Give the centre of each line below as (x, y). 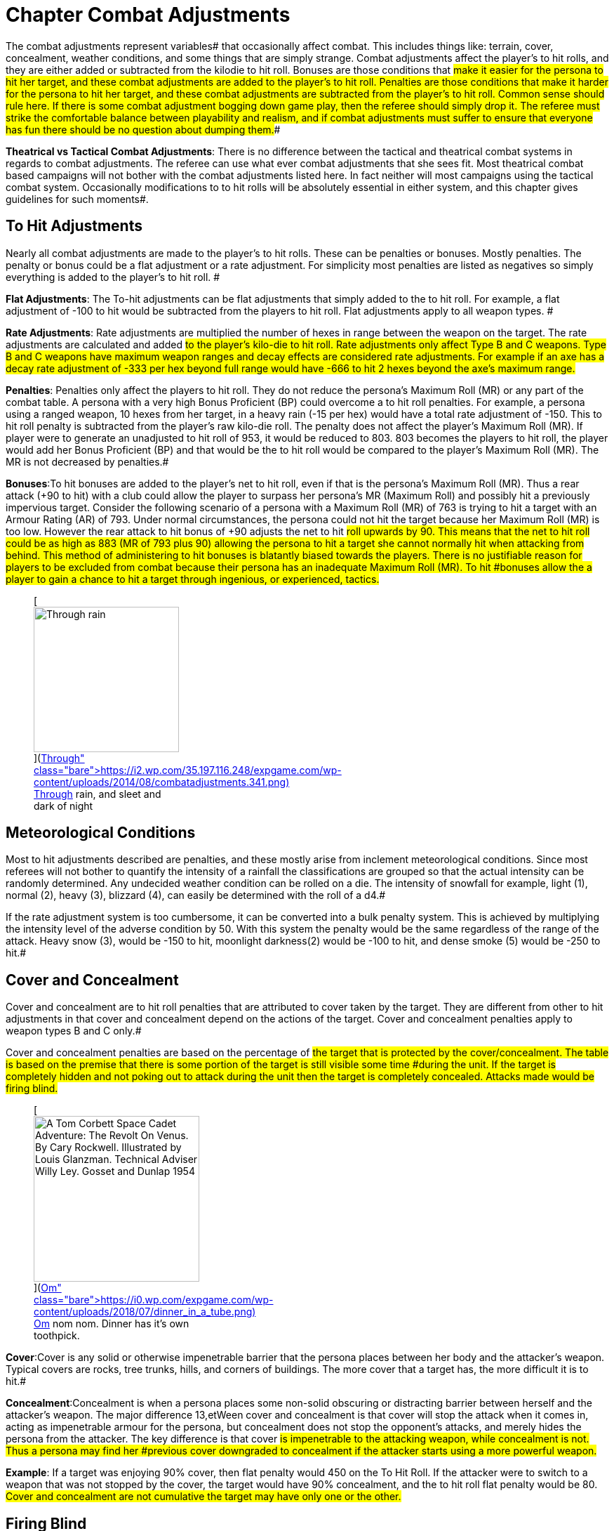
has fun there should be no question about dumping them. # (143, 129)
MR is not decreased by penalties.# (87, 461)
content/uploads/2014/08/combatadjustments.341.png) (162, 782)
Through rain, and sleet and (98, 794)
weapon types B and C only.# (74, 1031)
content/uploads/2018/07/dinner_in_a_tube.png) (145, 1312)
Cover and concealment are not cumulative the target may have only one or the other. (203, 1497)
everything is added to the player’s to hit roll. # (113, 277)
